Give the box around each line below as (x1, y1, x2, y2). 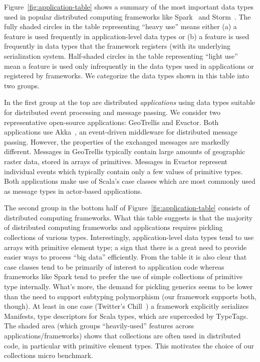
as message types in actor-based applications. (4, 185, 143, 196)
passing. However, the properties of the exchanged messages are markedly (4, 136, 230, 147)
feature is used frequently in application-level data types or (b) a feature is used (4, 31, 249, 41)
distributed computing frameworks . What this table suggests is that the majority (4, 212, 253, 222)
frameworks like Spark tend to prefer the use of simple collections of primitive (4, 271, 243, 282)
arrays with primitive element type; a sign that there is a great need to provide (4, 242, 247, 252)
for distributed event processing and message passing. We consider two (4, 106, 221, 117)
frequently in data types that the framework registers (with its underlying (4, 41, 231, 51)
